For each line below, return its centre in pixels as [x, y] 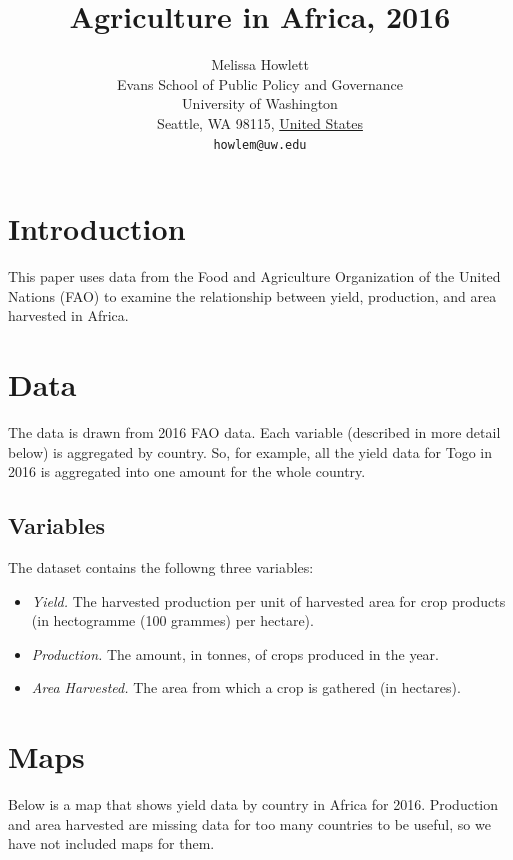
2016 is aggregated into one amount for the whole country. [187, 471]
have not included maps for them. [111, 843]
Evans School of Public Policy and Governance [260, 83]
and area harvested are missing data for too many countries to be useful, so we [249, 823]
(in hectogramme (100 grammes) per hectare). [172, 620]
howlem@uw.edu [260, 144]
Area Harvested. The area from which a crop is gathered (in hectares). [246, 687]
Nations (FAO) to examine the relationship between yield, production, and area [252, 295]
